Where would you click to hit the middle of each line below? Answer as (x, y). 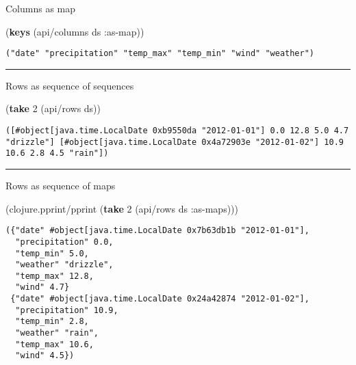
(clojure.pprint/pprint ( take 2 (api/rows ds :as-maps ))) (122, 208)
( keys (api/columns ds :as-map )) (75, 31)
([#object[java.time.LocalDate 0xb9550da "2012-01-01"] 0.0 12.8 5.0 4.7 (177, 131)
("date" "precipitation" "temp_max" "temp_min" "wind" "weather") (160, 54)
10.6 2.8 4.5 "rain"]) (57, 153)
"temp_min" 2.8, (52, 322)
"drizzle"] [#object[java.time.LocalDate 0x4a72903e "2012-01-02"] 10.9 (175, 142)
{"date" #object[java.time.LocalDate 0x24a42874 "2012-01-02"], (160, 299)
